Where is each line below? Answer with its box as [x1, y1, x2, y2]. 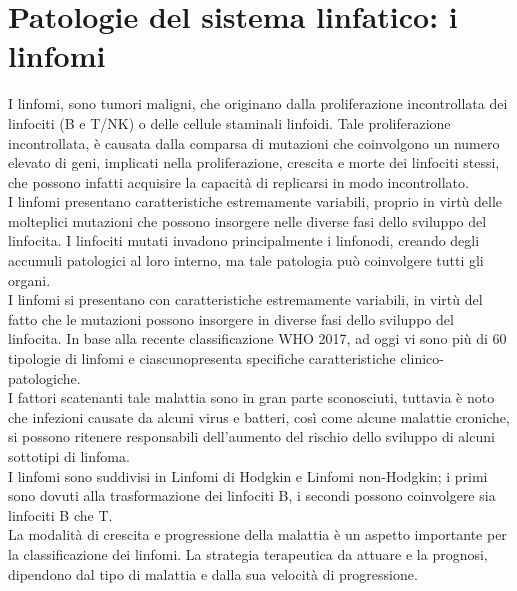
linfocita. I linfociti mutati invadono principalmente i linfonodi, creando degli [8, 230, 480, 251]
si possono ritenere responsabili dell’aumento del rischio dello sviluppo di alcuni [8, 426, 495, 447]
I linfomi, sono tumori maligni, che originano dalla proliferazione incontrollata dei [8, 93, 508, 114]
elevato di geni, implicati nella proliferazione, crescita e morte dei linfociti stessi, [8, 152, 500, 173]
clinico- [400, 348, 444, 369]
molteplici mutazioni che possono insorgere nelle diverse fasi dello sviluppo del [8, 210, 487, 231]
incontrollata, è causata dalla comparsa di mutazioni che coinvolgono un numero [8, 132, 500, 153]
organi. [8, 269, 51, 290]
